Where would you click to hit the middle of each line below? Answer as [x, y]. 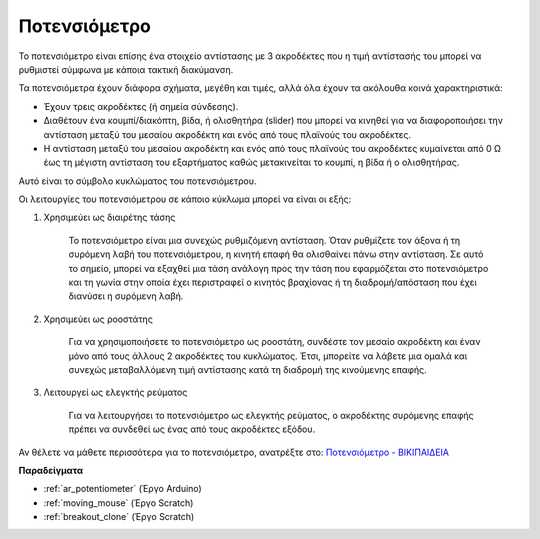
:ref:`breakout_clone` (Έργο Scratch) [119, 517]
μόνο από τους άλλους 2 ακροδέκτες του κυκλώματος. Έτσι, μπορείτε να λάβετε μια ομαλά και [268, 356]
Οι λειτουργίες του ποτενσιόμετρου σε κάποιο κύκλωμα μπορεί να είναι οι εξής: [185, 199]
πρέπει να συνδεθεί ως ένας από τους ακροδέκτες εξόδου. [192, 429]
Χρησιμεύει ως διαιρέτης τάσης [109, 217]
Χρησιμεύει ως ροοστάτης [98, 319]
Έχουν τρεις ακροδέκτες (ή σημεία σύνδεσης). [141, 106]
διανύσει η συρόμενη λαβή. [126, 296]
